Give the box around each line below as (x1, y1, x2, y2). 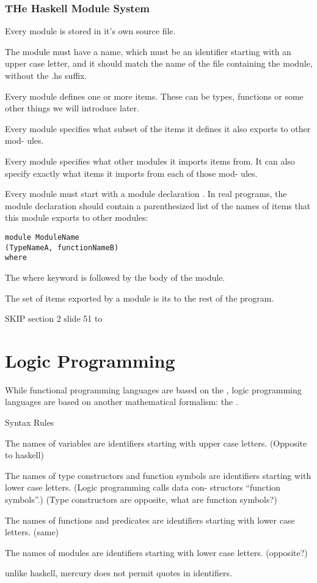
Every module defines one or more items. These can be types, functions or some (5, 89, 304, 102)
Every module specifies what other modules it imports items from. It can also (5, 154, 295, 167)
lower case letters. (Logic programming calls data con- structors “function (5, 481, 281, 494)
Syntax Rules (5, 416, 54, 428)
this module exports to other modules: (5, 211, 148, 224)
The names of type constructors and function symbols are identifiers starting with (5, 469, 312, 481)
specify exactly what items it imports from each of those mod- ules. (5, 166, 258, 179)
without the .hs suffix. (5, 69, 87, 81)
